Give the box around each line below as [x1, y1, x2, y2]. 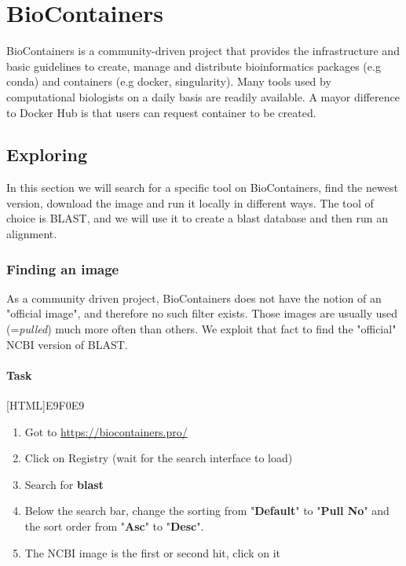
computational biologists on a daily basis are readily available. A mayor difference [6, 88, 400, 105]
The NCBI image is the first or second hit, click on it [24, 544, 280, 560]
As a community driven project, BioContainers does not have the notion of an [6, 289, 382, 306]
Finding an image [6, 259, 119, 278]
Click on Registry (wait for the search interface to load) [24, 450, 293, 466]
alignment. [6, 226, 57, 242]
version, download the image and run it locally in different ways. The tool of [6, 194, 374, 211]
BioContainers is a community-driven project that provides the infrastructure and [6, 42, 400, 59]
